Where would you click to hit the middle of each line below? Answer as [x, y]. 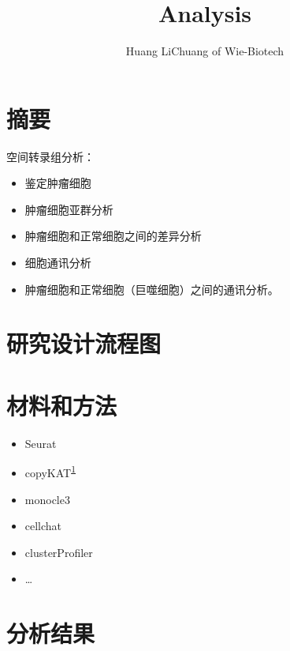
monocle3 [47, 499]
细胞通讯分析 [58, 263]
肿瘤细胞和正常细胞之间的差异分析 [113, 236]
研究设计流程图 [84, 343]
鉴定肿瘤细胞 [58, 183]
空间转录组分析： [50, 156]
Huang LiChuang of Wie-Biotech [205, 51]
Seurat [41, 443]
